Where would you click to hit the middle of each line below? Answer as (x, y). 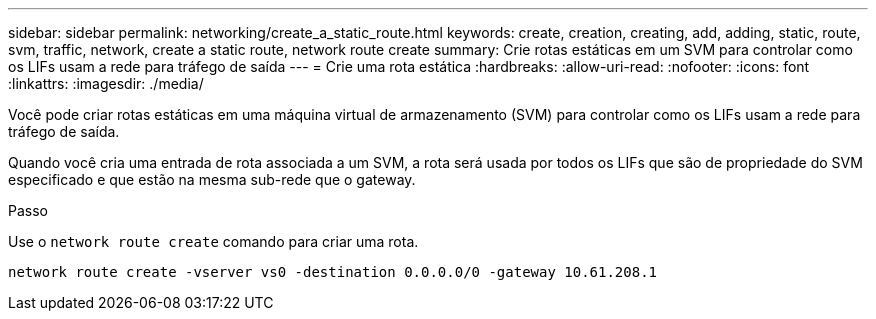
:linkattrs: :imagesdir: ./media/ (106, 83)
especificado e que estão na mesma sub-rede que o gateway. (212, 179)
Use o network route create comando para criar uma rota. (213, 241)
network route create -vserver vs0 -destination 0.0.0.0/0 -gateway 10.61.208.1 (333, 272)
